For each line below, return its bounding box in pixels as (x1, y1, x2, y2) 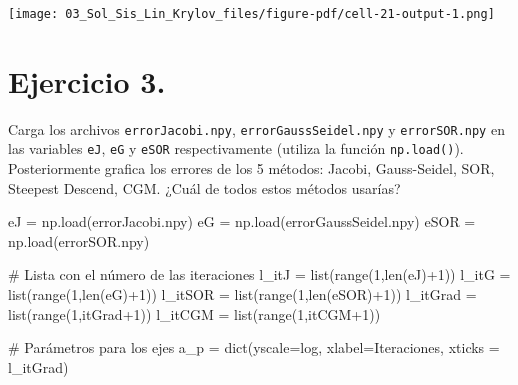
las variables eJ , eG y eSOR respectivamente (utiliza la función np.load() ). (8, 138, 464, 159)
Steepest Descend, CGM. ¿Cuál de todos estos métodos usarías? (8, 177, 401, 198)
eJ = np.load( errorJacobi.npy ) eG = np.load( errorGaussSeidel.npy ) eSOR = (8, 211, 476, 232)
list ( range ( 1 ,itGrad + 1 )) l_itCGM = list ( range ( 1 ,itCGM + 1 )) (8, 303, 381, 324)
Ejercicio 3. (8, 60, 166, 101)
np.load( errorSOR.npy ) (8, 230, 150, 251)
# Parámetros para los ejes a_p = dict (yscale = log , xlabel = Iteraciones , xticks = (8, 337, 500, 358)
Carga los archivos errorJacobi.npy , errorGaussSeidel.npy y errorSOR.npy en (8, 118, 505, 139)
